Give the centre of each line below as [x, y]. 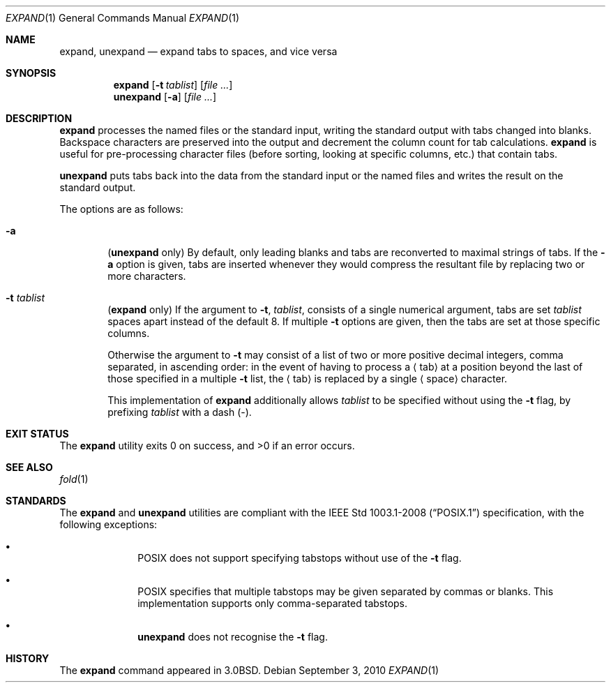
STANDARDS [36, 501]
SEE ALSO [29, 467]
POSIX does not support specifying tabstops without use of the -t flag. [300, 558]
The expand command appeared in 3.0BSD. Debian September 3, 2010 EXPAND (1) [249, 670]
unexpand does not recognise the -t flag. [233, 637]
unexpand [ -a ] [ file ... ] [165, 97]
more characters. [147, 276]
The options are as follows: [121, 209]
